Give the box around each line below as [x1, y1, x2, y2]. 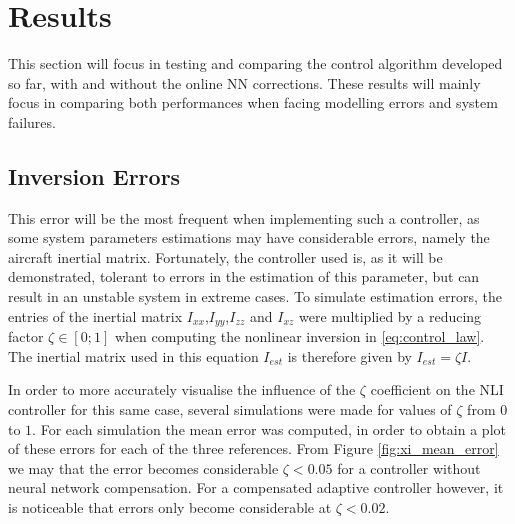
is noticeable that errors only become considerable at [8, 496, 332, 517]
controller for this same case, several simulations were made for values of [8, 398, 452, 419]
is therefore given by [287, 345, 412, 366]
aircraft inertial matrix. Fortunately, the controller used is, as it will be [8, 246, 443, 267]
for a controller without [337, 457, 481, 478]
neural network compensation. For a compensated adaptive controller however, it [8, 477, 504, 498]
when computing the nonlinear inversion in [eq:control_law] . [114, 326, 485, 347]
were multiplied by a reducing [299, 305, 482, 326]
